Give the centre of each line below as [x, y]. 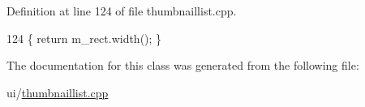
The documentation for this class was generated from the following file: [183, 65]
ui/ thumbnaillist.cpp [58, 92]
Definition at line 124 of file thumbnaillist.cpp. [122, 11]
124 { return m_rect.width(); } [84, 38]
